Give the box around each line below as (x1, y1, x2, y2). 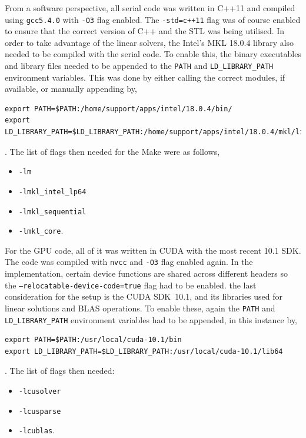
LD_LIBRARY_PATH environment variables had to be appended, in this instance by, (5, 313, 298, 326)
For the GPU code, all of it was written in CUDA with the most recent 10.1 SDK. (5, 244, 301, 256)
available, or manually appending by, (5, 82, 137, 95)
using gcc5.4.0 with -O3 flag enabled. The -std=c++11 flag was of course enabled (5, 13, 301, 25)
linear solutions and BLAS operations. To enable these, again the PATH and (5, 301, 275, 314)
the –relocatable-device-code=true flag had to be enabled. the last (5, 278, 257, 291)
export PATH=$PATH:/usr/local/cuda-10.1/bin (5, 336, 182, 344)
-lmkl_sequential (18, 207, 87, 216)
